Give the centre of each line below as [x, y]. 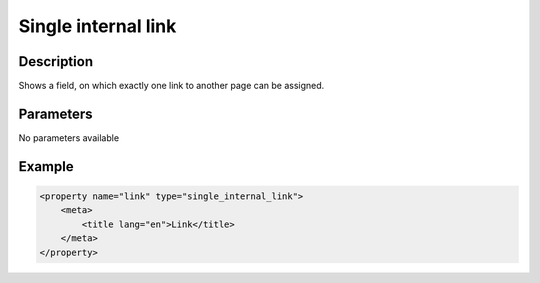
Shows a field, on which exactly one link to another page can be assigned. [171, 86]
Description [56, 61]
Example [46, 166]
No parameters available [69, 137]
